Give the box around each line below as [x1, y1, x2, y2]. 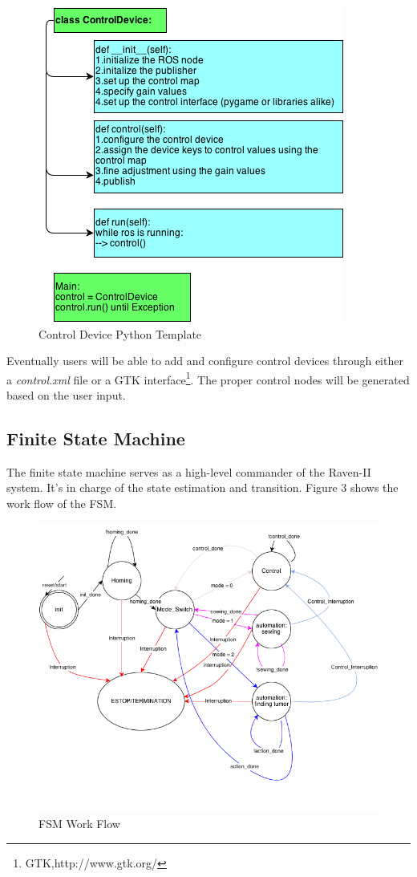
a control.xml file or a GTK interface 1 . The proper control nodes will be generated [6, 368, 410, 388]
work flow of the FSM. [6, 495, 117, 512]
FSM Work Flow [38, 814, 120, 831]
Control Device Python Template [38, 325, 202, 342]
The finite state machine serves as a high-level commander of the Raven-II [6, 463, 371, 480]
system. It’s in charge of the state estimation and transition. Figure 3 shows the [6, 479, 399, 496]
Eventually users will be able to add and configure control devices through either [6, 352, 403, 369]
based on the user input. [6, 387, 126, 404]
